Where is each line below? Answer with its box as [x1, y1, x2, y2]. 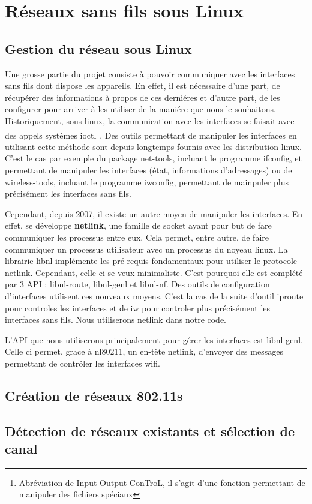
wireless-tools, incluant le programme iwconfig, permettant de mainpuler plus [5, 175, 289, 188]
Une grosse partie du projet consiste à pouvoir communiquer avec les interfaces [5, 67, 295, 80]
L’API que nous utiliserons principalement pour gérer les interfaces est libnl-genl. [5, 333, 303, 346]
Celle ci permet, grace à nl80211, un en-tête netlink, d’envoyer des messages [5, 345, 283, 358]
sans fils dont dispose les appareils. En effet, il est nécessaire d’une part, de [5, 79, 280, 92]
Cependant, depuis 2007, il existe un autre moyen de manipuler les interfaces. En [5, 207, 303, 220]
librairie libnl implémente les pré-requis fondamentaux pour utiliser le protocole [5, 254, 298, 267]
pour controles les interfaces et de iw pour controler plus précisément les [5, 301, 271, 314]
